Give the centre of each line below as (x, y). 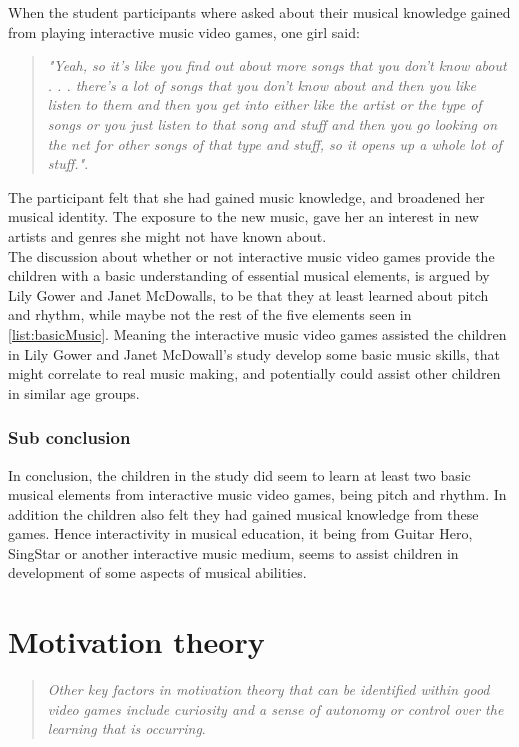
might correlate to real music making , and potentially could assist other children (254, 373)
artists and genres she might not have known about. (167, 235)
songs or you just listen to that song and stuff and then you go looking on (272, 123)
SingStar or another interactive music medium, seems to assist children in (233, 552)
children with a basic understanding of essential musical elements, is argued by (249, 275)
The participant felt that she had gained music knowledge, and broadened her (246, 196)
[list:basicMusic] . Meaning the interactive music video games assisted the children (257, 333)
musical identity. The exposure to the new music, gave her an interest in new (243, 216)
